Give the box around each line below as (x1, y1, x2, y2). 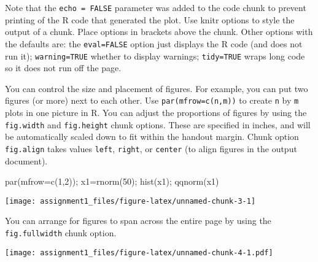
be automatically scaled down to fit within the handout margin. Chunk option (5, 130, 299, 143)
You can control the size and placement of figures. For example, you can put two (5, 82, 308, 94)
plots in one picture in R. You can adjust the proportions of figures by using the (5, 106, 307, 118)
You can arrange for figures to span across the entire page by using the (5, 214, 271, 227)
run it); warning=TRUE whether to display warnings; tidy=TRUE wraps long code (5, 49, 305, 62)
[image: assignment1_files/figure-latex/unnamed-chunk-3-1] (5, 196, 256, 206)
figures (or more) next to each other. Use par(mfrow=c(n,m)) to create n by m (5, 94, 299, 107)
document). (5, 154, 48, 167)
